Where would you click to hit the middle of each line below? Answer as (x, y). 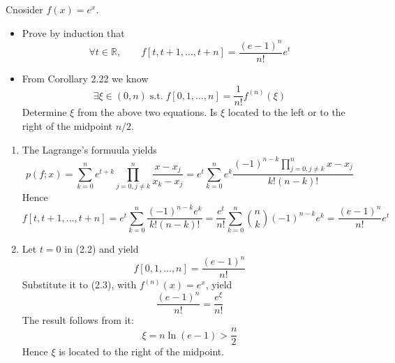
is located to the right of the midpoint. (142, 351)
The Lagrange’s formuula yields (89, 149)
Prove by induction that (73, 32)
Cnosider (24, 9)
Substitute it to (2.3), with (79, 284)
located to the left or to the (286, 112)
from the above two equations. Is (147, 112)
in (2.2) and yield (102, 249)
